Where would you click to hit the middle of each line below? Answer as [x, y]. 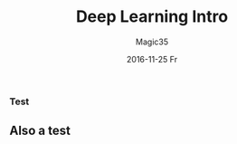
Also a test [40, 131]
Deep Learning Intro [152, 17]
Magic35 [152, 42]
